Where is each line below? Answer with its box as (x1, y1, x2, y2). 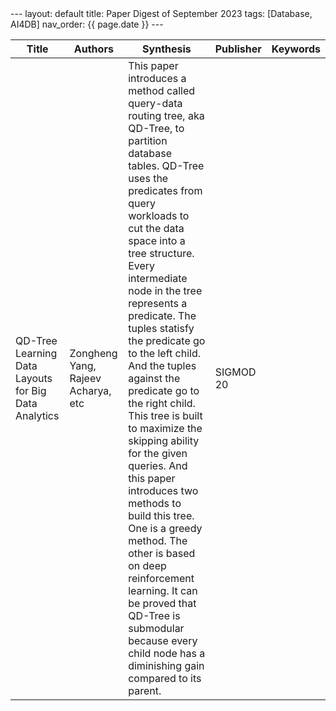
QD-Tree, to (128, 122, 185, 135)
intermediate (128, 272, 188, 285)
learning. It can (128, 584, 198, 597)
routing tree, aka (128, 109, 205, 122)
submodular (128, 622, 185, 635)
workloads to (128, 209, 190, 222)
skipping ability (128, 434, 200, 447)
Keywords (271, 42, 321, 56)
